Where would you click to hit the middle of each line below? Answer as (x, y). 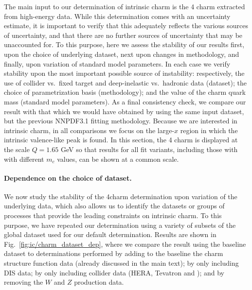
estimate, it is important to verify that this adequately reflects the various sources (126, 26)
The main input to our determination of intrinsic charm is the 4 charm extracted (125, 6)
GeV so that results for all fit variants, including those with (149, 149)
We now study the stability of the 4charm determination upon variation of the (121, 196)
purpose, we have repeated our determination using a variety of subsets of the (120, 225)
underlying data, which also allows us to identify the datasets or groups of (114, 206)
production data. (99, 282)
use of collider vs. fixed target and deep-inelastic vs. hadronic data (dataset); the (126, 82)
